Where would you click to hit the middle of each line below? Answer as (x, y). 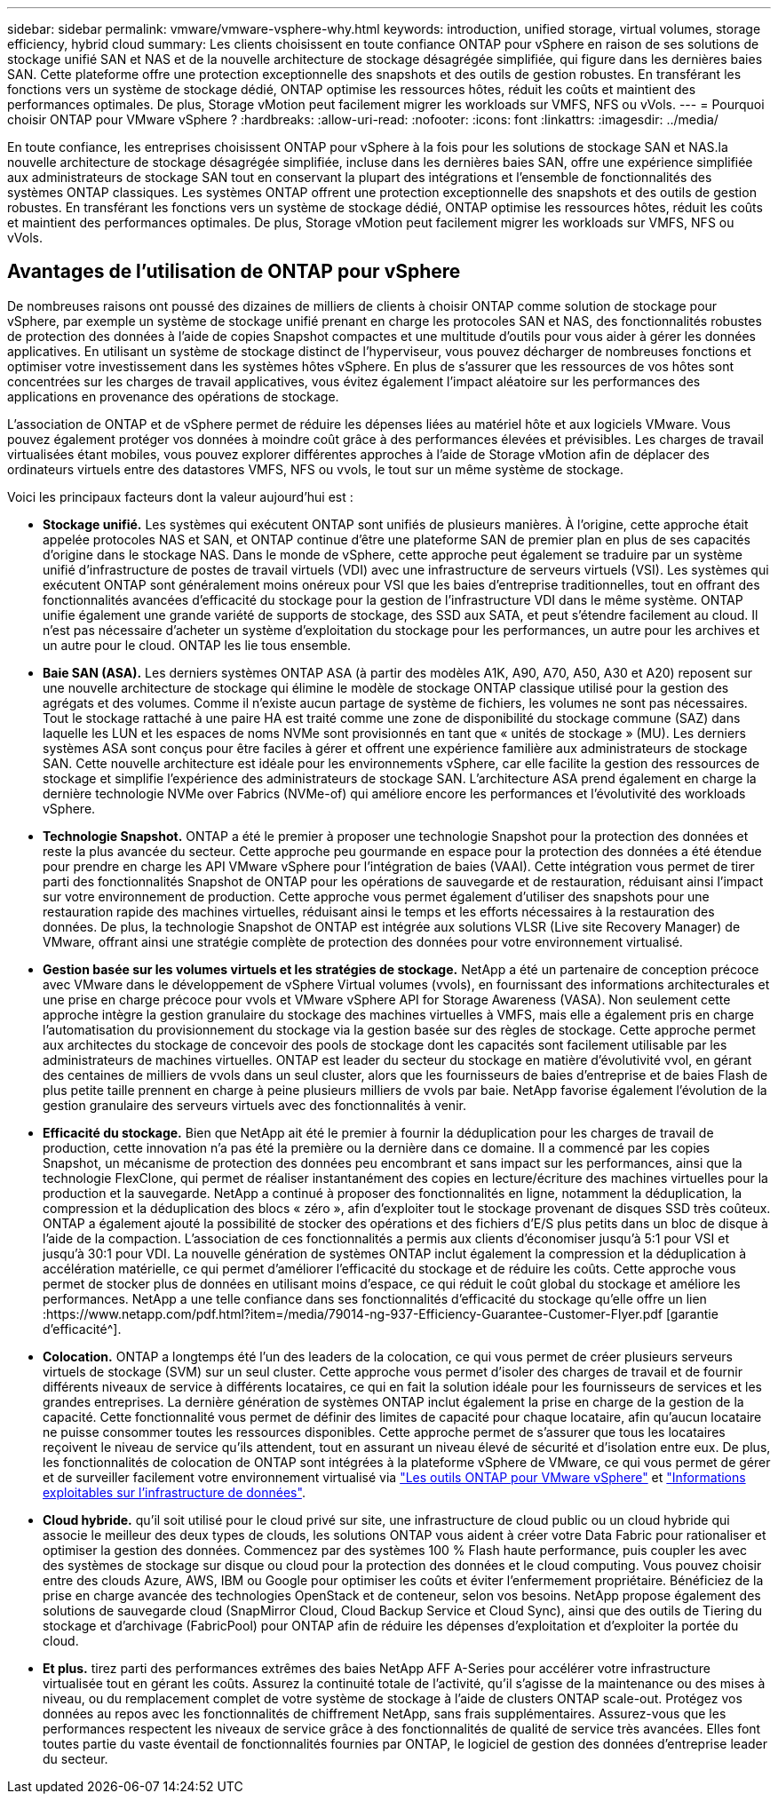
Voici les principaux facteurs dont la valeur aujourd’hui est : (180, 496)
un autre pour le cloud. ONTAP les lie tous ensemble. (197, 645)
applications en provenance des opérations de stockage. (173, 396)
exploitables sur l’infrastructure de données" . (174, 1492)
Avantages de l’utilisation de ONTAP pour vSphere (234, 272)
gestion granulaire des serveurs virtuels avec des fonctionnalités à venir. (254, 1105)
